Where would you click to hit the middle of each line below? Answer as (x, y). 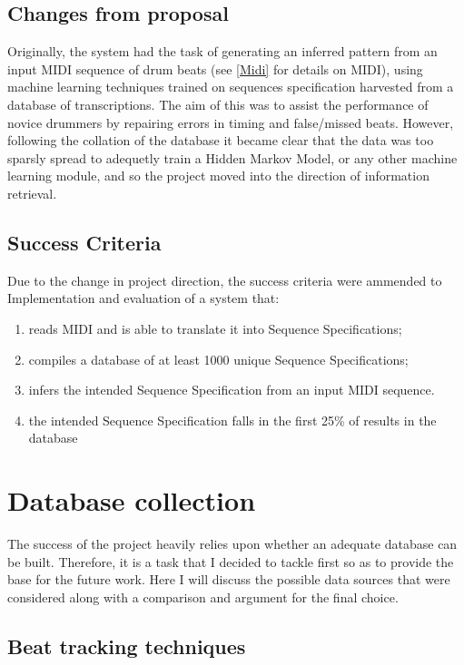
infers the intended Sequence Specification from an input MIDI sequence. (232, 390)
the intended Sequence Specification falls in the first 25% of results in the (232, 420)
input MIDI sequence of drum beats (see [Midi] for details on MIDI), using (215, 68)
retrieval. (32, 193)
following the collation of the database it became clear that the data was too (221, 140)
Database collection (132, 500)
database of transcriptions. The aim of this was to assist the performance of (218, 104)
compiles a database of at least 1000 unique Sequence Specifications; (218, 359)
